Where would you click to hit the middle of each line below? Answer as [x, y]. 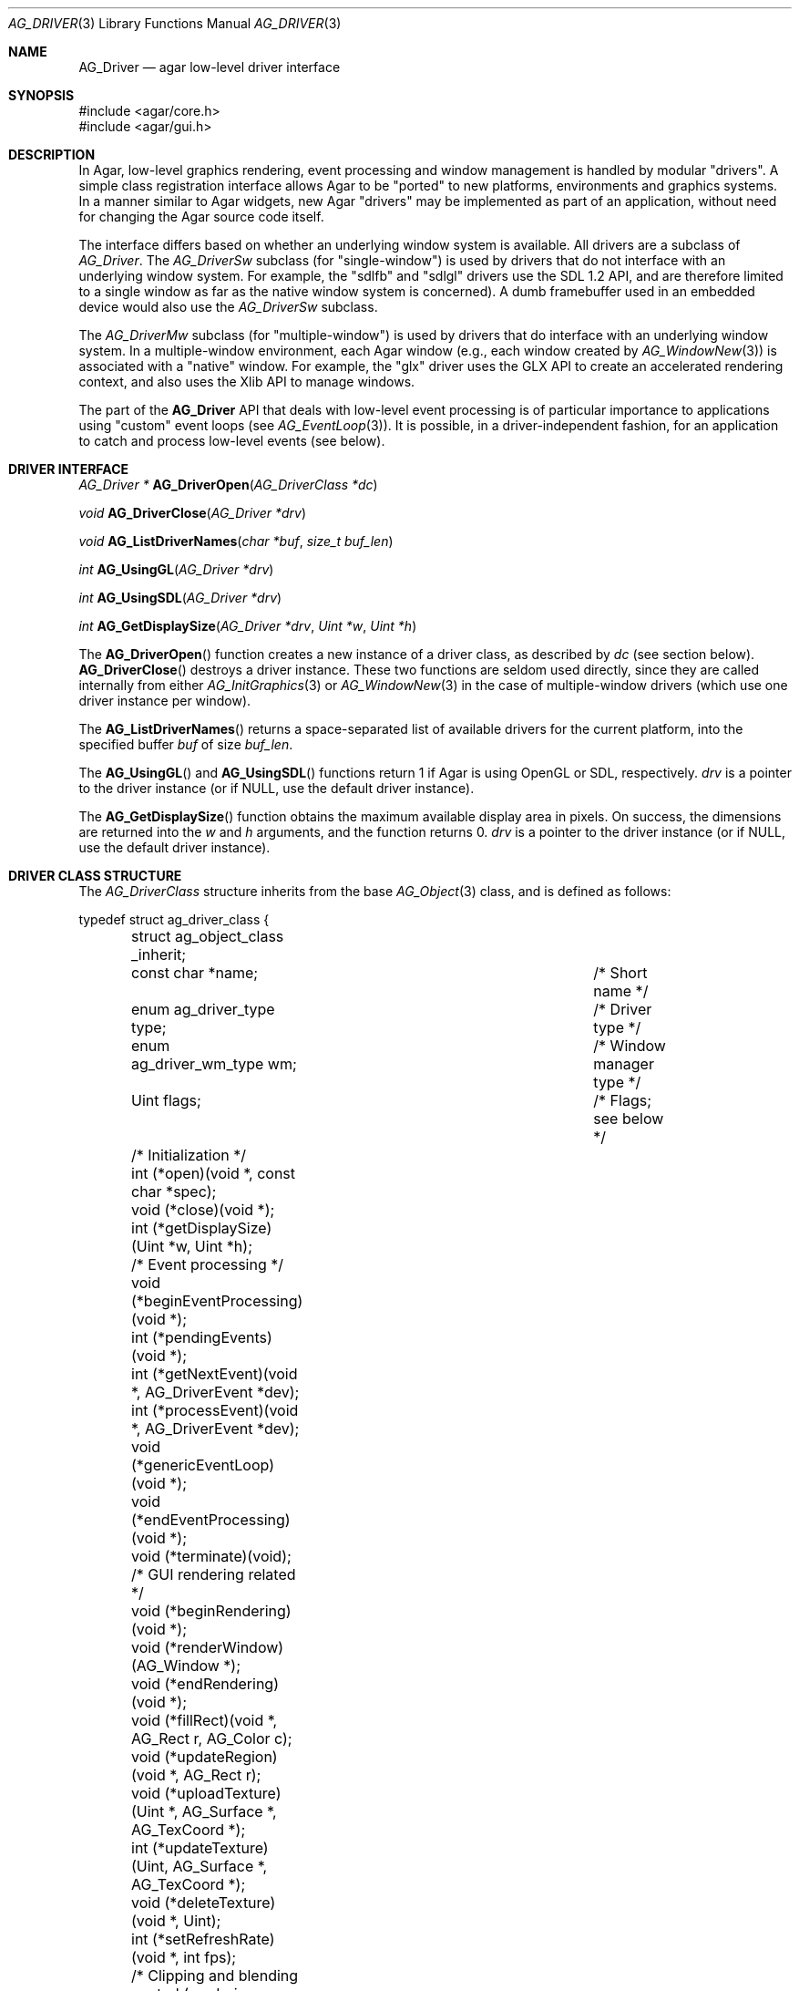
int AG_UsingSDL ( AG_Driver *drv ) [180, 598]
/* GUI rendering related [214, 1574]
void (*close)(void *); [203, 1210]
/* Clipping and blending [215, 1976]
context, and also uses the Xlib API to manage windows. [247, 382]
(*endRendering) [221, 1684]
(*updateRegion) [221, 1757]
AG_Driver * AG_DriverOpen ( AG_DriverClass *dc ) [228, 485]
